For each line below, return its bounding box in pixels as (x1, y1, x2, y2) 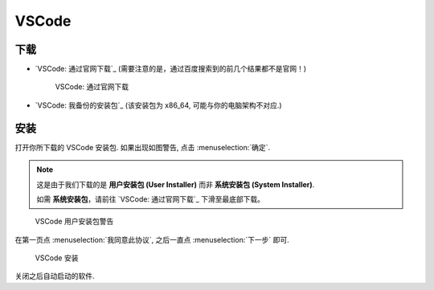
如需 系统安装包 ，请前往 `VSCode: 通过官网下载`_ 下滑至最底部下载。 (36, 194, 265, 204)
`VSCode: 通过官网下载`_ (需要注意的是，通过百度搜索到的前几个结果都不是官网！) (35, 64, 307, 74)
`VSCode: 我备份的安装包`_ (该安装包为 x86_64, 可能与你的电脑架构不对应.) (35, 100, 282, 110)
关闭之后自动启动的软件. (14, 272, 96, 281)
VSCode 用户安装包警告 (35, 217, 114, 227)
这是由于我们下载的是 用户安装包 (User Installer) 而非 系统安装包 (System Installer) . (36, 179, 315, 189)
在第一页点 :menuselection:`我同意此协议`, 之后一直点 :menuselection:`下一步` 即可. (14, 235, 289, 244)
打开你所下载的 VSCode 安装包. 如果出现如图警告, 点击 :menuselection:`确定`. (14, 142, 271, 152)
